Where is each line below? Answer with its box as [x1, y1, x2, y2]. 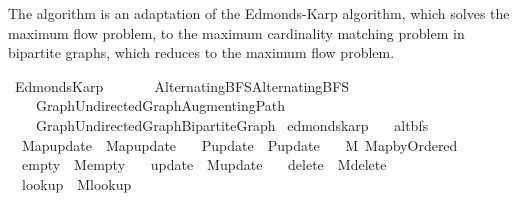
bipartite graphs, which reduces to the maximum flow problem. [8, 42, 395, 63]
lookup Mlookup [21, 173, 132, 194]
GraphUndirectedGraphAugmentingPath [35, 95, 286, 116]
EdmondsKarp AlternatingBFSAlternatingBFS [14, 75, 350, 96]
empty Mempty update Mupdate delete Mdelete [21, 154, 387, 175]
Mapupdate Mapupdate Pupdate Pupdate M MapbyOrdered [21, 134, 458, 155]
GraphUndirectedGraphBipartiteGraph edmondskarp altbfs [35, 114, 429, 135]
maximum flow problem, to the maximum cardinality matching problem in [8, 22, 465, 43]
